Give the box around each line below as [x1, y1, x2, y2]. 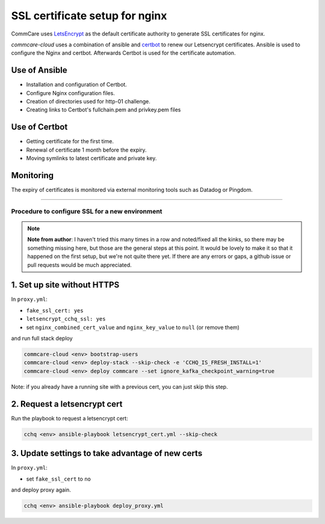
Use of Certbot [11, 122, 68, 132]
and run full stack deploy [11, 334, 73, 342]
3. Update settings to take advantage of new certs [11, 448, 203, 458]
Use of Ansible [11, 65, 67, 75]
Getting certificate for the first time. [26, 138, 114, 145]
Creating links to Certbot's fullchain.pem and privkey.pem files [26, 106, 181, 114]
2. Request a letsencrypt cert [11, 399, 123, 409]
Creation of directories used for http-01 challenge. [26, 98, 150, 105]
